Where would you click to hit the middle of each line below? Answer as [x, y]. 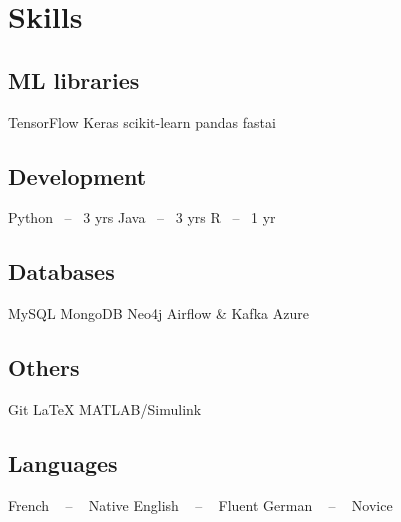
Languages [63, 462]
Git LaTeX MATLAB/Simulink [105, 408]
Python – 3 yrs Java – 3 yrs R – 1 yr [142, 217]
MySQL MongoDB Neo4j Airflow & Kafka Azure [158, 313]
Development [77, 175]
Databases [61, 271]
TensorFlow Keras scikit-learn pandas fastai [142, 121]
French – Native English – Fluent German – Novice [200, 504]
